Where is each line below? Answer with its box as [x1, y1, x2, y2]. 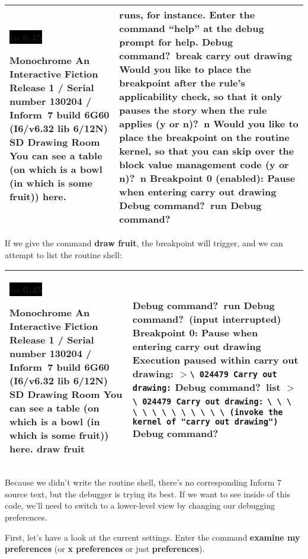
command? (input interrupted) [132, 311, 281, 326]
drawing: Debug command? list [132, 380, 281, 394]
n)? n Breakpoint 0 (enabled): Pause [119, 171, 296, 185]
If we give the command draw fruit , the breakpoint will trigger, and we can [5, 237, 283, 249]
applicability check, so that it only [119, 89, 282, 103]
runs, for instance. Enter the [119, 8, 255, 21]
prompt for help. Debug [119, 35, 233, 49]
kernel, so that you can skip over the [119, 144, 294, 158]
